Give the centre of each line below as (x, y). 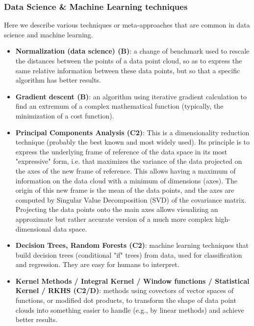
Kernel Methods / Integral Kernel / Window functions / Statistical (132, 281)
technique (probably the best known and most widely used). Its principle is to (133, 142)
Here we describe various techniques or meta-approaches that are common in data (127, 25)
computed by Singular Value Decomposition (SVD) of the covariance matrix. (131, 199)
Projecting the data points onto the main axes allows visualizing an (117, 209)
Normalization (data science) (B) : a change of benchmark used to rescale (132, 51)
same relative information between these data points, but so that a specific (128, 70)
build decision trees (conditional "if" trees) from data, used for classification (129, 254)
